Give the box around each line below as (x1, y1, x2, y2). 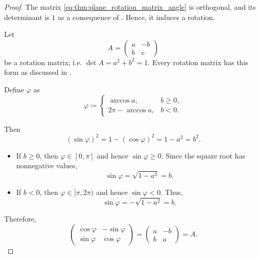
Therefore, (4, 213, 36, 224)
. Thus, (161, 187, 183, 197)
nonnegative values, (16, 160, 77, 171)
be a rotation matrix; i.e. (4, 56, 82, 67)
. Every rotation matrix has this (148, 56, 249, 67)
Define (4, 84, 24, 94)
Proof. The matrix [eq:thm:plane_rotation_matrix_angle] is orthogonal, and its (4, 2, 256, 12)
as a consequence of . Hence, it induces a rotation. (57, 11, 215, 22)
